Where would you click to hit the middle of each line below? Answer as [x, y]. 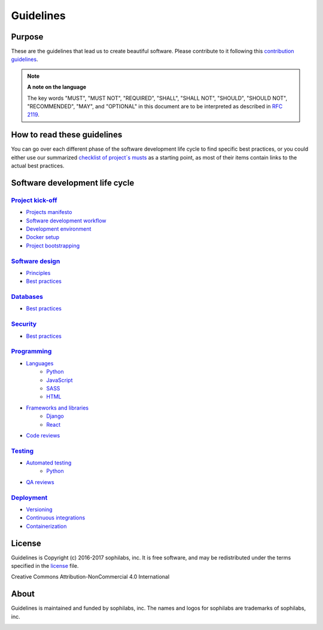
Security [24, 324]
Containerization [46, 526]
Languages [40, 363]
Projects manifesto [49, 212]
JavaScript [60, 380]
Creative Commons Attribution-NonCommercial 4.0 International [90, 577]
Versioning [39, 509]
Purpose [27, 37]
